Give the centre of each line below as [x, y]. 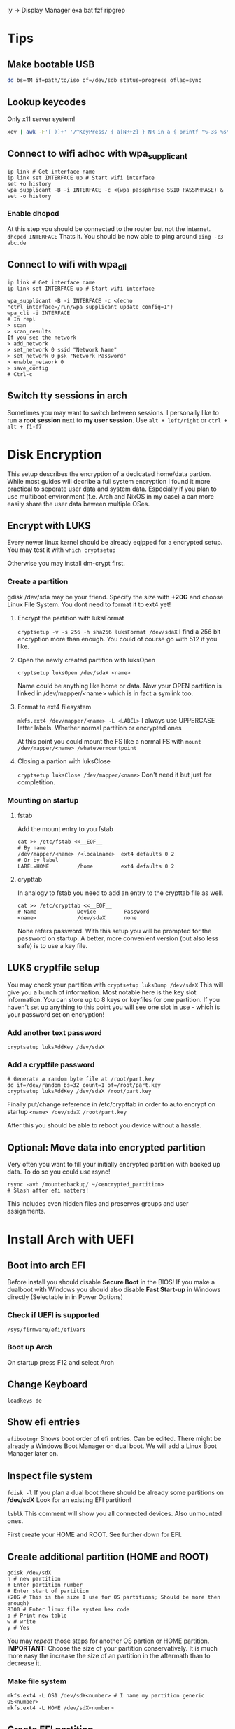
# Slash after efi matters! [48, 1191]
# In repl [22, 319]
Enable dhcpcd [33, 214]
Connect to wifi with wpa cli [67, 265]
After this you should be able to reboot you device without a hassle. [104, 1125]
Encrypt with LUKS [49, 526]
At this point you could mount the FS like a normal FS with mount [109, 741]
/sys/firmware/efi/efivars [47, 1330]
